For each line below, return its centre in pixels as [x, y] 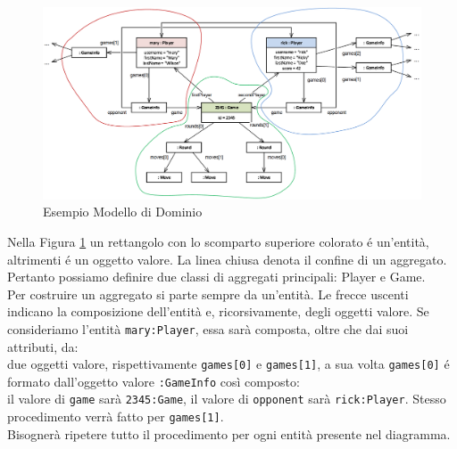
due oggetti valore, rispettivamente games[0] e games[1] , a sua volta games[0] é [228, 364]
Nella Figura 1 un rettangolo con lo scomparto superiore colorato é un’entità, [218, 241]
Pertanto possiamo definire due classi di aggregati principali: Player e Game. [216, 277]
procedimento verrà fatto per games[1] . [116, 416]
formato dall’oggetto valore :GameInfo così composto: [154, 381]
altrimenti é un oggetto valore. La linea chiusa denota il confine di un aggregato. [227, 259]
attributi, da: [43, 346]
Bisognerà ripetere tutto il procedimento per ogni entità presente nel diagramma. [229, 433]
